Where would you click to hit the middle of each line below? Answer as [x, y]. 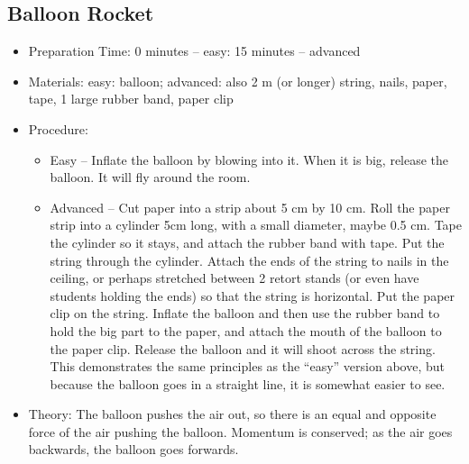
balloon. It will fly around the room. [150, 177]
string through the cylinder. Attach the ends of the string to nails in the [249, 260]
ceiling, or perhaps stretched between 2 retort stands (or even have [234, 278]
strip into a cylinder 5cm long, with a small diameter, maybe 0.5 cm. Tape [256, 225]
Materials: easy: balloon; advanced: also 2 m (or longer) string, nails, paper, [238, 81]
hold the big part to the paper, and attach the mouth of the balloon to [246, 330]
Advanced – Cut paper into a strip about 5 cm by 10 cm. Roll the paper [250, 207]
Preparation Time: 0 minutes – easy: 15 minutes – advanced [194, 51]
